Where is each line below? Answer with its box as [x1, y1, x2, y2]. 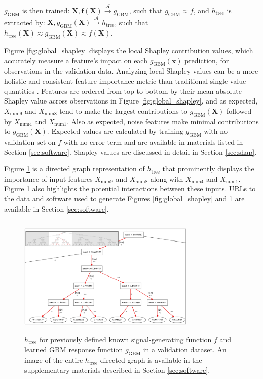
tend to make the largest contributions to [59, 105, 187, 116]
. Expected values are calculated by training [47, 126, 183, 136]
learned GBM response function [24, 344, 123, 355]
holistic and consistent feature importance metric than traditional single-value [4, 75, 246, 86]
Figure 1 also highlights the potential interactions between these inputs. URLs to [4, 183, 256, 194]
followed [226, 105, 252, 116]
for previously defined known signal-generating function [39, 334, 212, 344]
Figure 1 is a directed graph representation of [4, 163, 145, 174]
